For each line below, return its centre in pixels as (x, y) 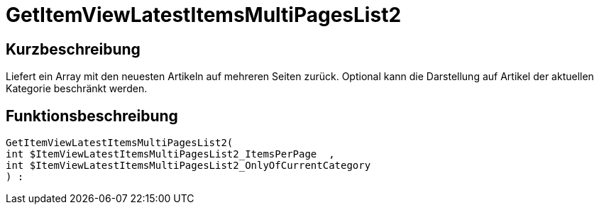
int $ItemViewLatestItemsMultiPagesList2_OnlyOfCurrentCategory (188, 166)
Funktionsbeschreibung (92, 116)
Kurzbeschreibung (73, 49)
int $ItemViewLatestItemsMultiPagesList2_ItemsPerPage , (170, 154)
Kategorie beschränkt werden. (77, 89)
